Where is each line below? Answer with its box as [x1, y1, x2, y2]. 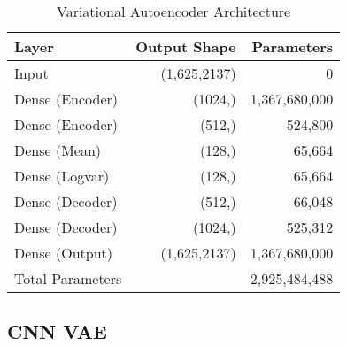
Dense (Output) [14, 242, 112, 263]
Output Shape [135, 36, 236, 57]
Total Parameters [14, 268, 122, 288]
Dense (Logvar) [14, 165, 110, 186]
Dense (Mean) [14, 140, 102, 160]
